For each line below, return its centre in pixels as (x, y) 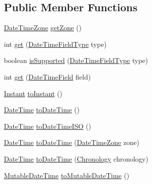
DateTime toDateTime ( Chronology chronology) (76, 158)
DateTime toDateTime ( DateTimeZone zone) (72, 142)
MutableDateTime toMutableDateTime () (67, 175)
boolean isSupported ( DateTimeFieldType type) (76, 60)
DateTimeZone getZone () (43, 28)
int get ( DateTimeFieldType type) (55, 44)
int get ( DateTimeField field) (47, 76)
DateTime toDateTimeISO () (47, 126)
